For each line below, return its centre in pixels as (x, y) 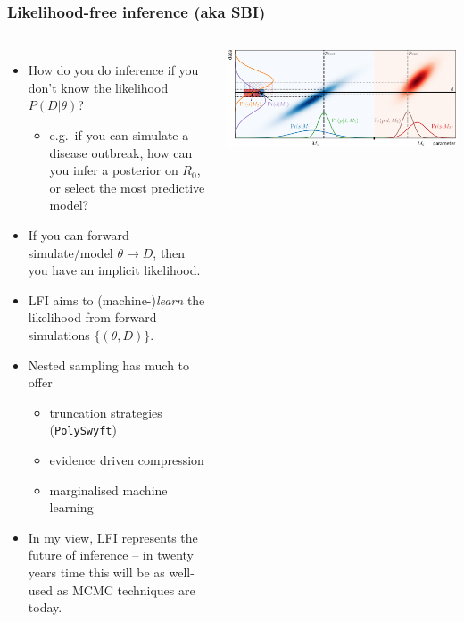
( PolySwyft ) (83, 430)
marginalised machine (108, 489)
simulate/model (70, 252)
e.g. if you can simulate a (119, 135)
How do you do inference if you (113, 70)
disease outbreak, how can (121, 152)
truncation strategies (106, 412)
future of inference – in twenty (111, 555)
